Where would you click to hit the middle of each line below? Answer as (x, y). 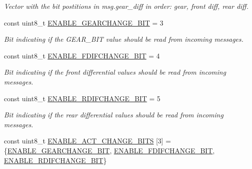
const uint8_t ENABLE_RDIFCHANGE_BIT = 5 (82, 98)
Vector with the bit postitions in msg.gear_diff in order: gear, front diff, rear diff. (126, 6)
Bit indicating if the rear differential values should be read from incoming (114, 115)
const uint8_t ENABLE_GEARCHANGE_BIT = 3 (84, 22)
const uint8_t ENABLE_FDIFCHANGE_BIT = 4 (82, 55)
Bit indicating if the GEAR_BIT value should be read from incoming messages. (124, 39)
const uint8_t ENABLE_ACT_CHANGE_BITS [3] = (88, 141)
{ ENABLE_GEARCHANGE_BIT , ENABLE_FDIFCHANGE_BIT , (109, 150)
